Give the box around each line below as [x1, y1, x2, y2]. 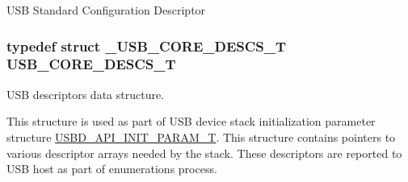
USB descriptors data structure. [6, 85, 165, 102]
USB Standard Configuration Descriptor [6, 2, 206, 18]
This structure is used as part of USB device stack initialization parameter [6, 113, 376, 130]
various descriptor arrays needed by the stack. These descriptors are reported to [6, 144, 402, 161]
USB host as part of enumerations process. [6, 160, 217, 177]
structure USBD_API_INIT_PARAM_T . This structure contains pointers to [6, 128, 396, 145]
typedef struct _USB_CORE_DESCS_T [6, 35, 287, 56]
